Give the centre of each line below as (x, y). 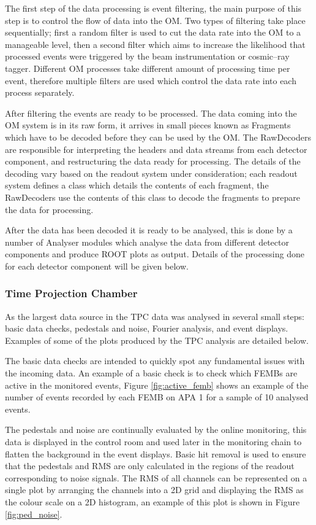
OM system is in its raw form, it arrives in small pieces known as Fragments (148, 125)
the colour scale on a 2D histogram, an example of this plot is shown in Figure (152, 502)
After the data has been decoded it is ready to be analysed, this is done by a (149, 230)
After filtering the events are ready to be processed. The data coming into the (151, 113)
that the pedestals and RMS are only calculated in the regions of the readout (150, 466)
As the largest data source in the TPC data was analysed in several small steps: (155, 316)
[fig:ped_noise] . (34, 514)
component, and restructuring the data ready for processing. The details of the (153, 161)
